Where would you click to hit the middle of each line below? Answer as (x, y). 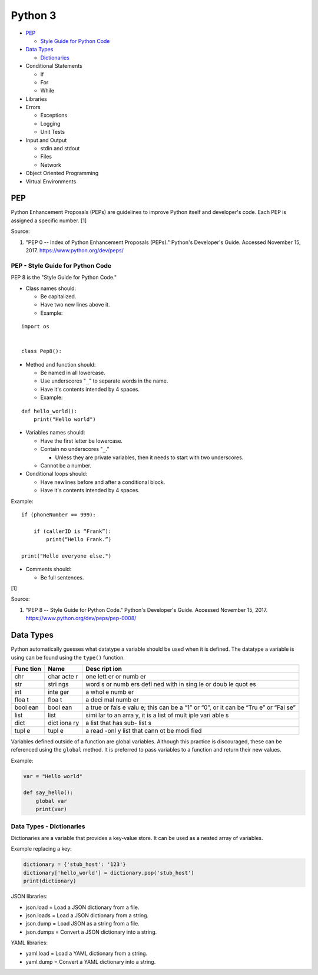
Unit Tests (52, 132)
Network (51, 164)
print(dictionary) (50, 881)
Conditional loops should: (57, 474)
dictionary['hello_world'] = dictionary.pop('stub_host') (109, 873)
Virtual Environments (51, 181)
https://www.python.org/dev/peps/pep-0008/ (81, 618)
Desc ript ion (104, 668)
